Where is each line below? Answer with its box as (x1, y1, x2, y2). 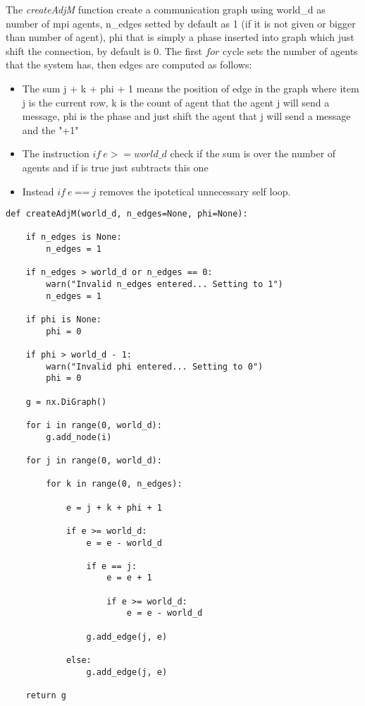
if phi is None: (25, 315, 102, 325)
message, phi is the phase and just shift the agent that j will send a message (22, 109, 351, 123)
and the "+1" (22, 122, 79, 137)
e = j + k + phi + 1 (66, 502, 162, 513)
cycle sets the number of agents (223, 43, 358, 58)
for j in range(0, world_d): (25, 455, 162, 465)
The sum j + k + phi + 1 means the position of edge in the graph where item (22, 80, 359, 95)
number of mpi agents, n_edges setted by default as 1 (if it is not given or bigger (6, 16, 356, 30)
